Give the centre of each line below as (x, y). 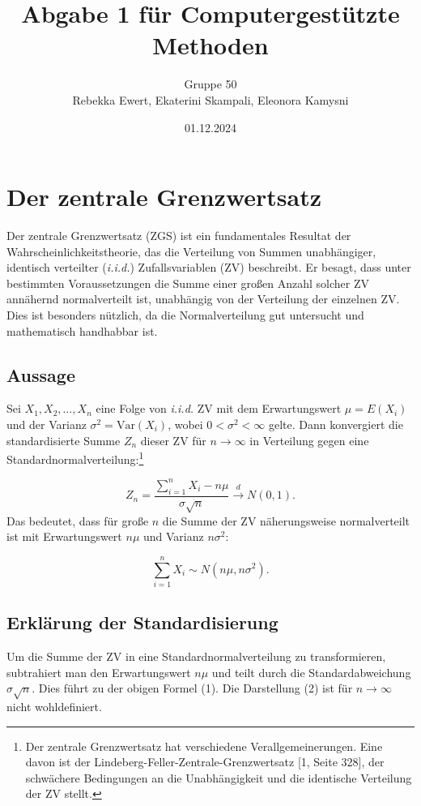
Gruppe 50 (210, 84)
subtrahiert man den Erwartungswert (99, 672)
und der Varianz (47, 424)
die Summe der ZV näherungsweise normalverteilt (286, 520)
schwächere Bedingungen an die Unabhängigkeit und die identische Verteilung (219, 777)
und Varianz (173, 536)
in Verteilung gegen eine (309, 440)
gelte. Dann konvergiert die (336, 424)
